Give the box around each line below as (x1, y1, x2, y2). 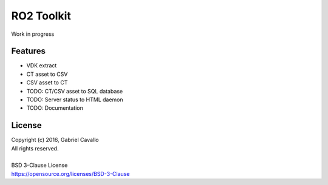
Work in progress (11, 30, 55, 38)
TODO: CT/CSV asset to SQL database (26, 87, 123, 95)
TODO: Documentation (26, 104, 83, 112)
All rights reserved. (11, 144, 59, 152)
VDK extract (26, 62, 57, 69)
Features (11, 46, 46, 56)
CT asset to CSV (26, 70, 68, 78)
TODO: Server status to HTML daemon (26, 96, 124, 103)
